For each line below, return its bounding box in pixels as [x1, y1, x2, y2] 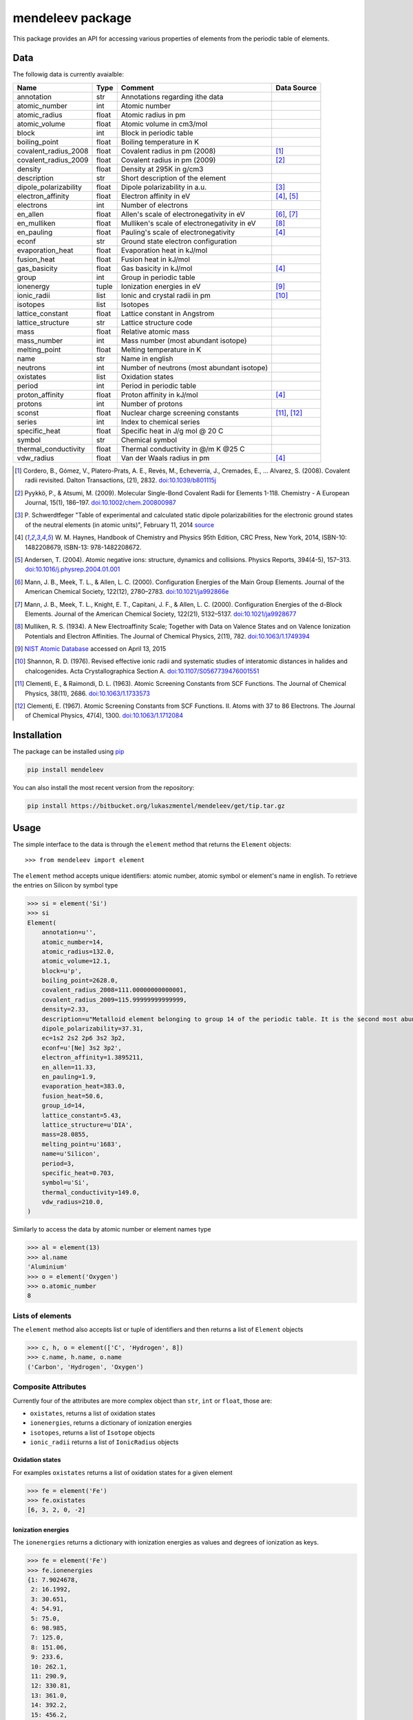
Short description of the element [120, 173, 226, 182]
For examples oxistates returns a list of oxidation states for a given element [12, 1468, 233, 1476]
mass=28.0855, [41, 1130, 89, 1139]
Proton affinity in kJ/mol [120, 389, 199, 399]
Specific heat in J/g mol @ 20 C [120, 426, 224, 436]
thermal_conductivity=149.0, [41, 1188, 140, 1196]
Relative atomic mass [120, 327, 190, 336]
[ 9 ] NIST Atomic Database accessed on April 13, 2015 [14, 645, 167, 653]
